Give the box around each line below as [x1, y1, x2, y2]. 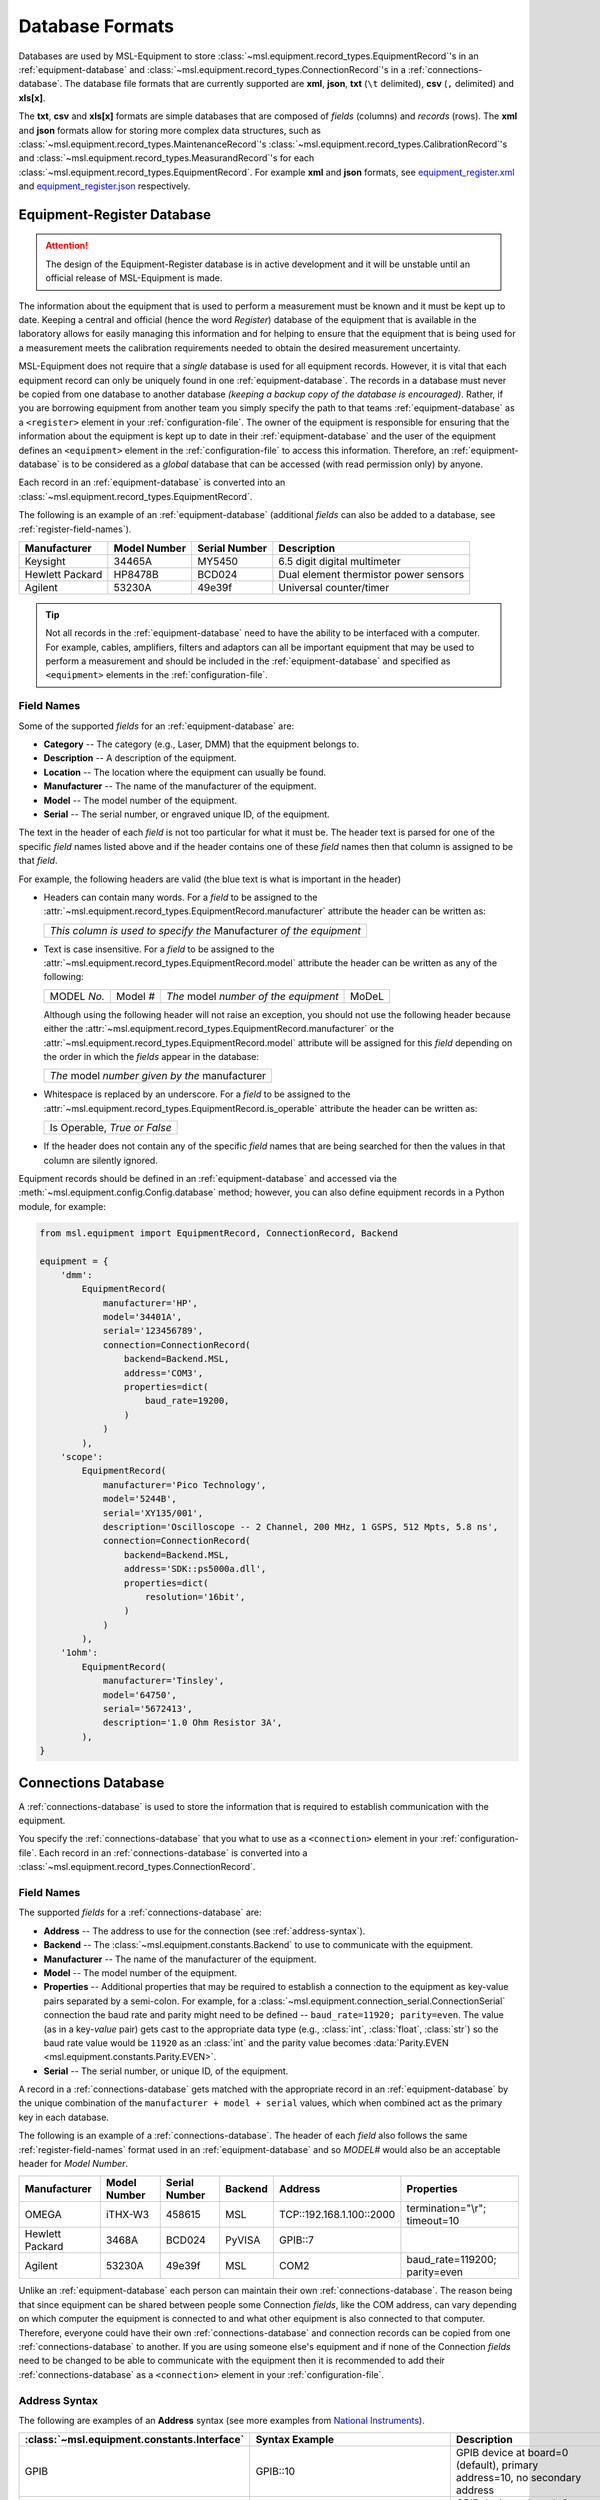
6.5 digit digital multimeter [278, 554, 401, 568]
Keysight [24, 554, 66, 568]
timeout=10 [406, 2214, 460, 2228]
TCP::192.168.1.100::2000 [278, 2208, 396, 2222]
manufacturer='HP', [102, 1297, 199, 1309]
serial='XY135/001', [102, 1507, 204, 1519]
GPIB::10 [255, 2465, 295, 2479]
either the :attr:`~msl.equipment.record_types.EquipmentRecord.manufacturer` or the [43, 1023, 395, 1035]
